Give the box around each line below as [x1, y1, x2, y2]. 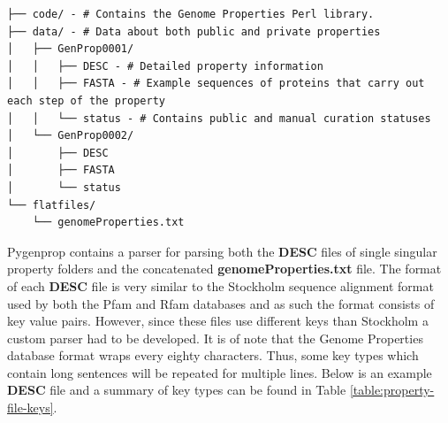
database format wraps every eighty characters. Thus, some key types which [7, 346, 419, 365]
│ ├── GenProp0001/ [7, 42, 134, 56]
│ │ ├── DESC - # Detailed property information [7, 59, 323, 73]
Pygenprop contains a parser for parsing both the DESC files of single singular [7, 242, 437, 260]
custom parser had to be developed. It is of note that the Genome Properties [7, 328, 423, 347]
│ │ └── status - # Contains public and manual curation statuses [7, 112, 431, 125]
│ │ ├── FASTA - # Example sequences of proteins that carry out [7, 77, 425, 90]
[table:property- [349, 381, 435, 399]
